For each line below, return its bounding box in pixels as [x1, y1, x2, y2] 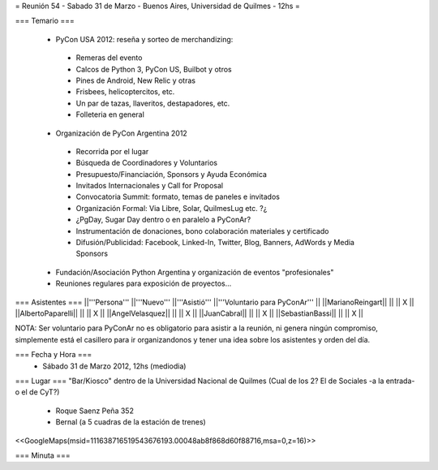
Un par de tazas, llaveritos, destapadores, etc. [75, 98, 230, 108]
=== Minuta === [15, 451, 71, 460]
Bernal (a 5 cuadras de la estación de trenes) [55, 417, 206, 427]
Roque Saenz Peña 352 [55, 406, 134, 416]
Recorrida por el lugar [75, 146, 149, 156]
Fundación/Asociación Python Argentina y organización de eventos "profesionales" [55, 267, 334, 277]
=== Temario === [15, 16, 75, 26]
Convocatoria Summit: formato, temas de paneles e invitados [75, 192, 280, 202]
